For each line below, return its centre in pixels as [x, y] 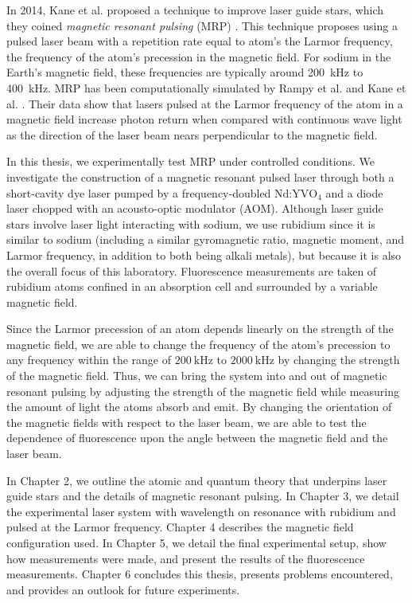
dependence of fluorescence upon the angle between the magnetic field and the [197, 438]
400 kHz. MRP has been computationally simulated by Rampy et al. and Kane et [206, 87]
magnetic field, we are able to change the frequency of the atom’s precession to [198, 344]
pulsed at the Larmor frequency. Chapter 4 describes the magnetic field [180, 527]
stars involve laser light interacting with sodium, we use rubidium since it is [191, 223]
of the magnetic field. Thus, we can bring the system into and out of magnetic [197, 376]
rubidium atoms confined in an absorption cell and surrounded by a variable [192, 286]
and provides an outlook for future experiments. [123, 589]
